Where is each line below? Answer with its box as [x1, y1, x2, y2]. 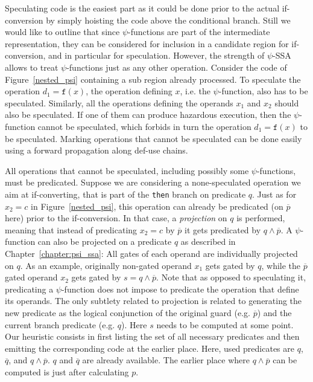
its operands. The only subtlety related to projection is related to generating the [5, 294, 302, 307]
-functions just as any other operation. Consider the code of [66, 60, 287, 73]
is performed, [236, 212, 285, 224]
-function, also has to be [218, 85, 308, 97]
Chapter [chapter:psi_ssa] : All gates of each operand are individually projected [5, 247, 298, 259]
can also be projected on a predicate [37, 235, 172, 248]
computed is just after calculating [5, 365, 129, 378]
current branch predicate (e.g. [5, 318, 115, 331]
